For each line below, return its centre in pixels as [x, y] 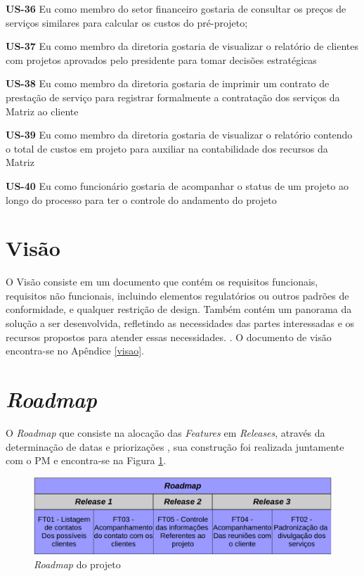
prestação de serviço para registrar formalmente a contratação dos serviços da [173, 97]
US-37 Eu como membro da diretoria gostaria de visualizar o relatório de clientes [182, 46]
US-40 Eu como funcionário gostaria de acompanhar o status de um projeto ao [177, 185]
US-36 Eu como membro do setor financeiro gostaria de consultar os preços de [176, 8]
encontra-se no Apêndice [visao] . [75, 351]
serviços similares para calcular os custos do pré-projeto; [127, 22]
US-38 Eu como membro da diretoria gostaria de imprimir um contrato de [168, 83]
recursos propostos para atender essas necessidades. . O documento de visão [169, 337]
